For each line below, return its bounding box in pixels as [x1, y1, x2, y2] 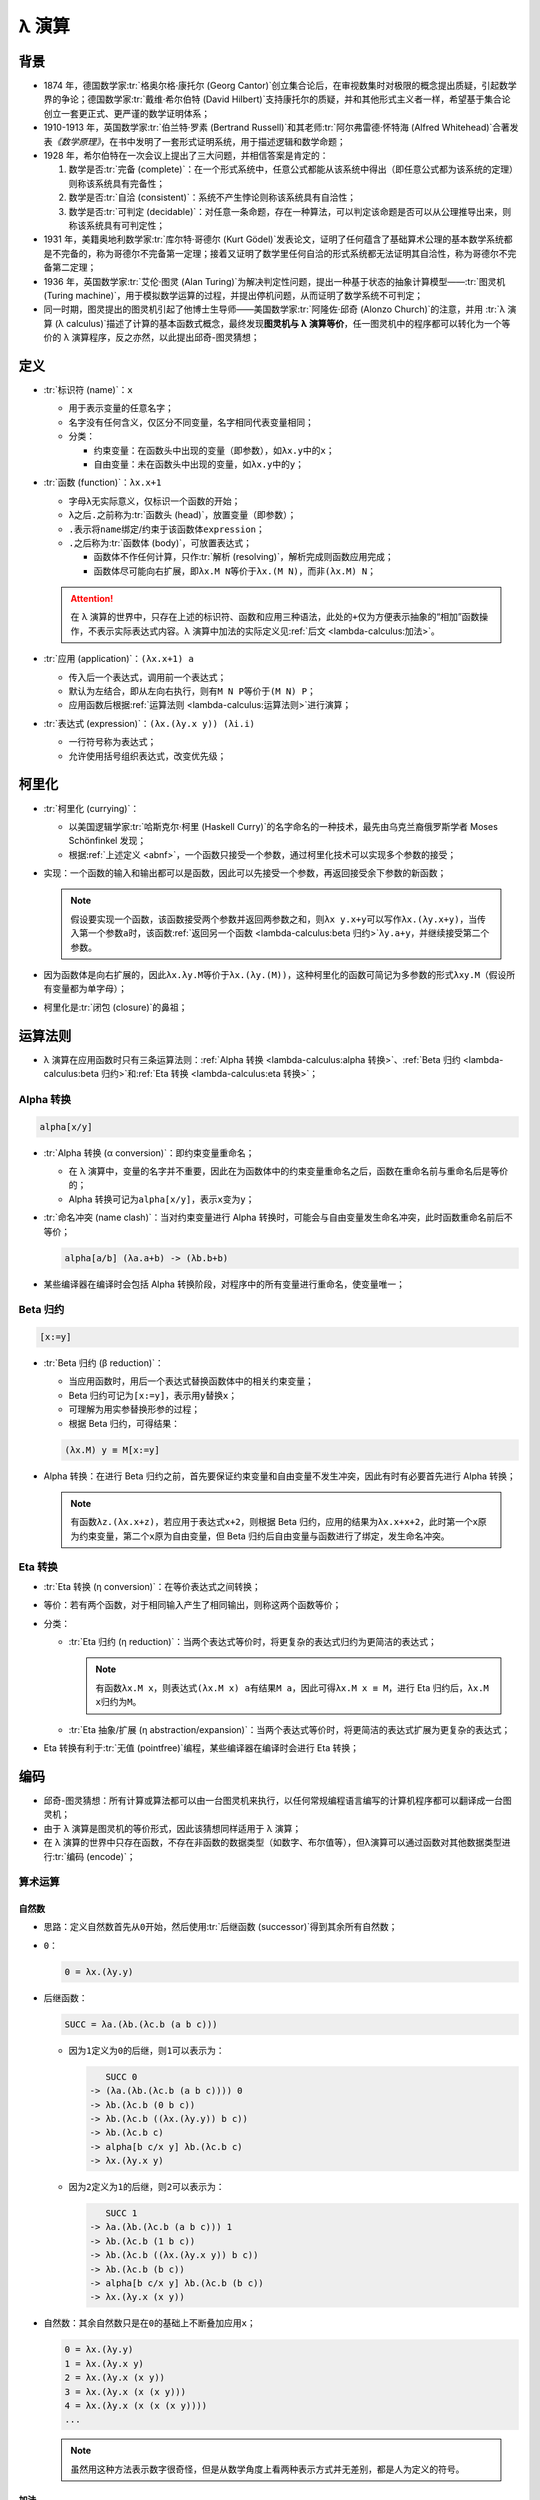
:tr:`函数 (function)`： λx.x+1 [43, 476, 162, 489]
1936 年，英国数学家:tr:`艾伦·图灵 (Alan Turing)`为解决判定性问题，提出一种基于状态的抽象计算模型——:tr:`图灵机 [43, 275, 506, 287]
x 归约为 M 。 [95, 1696, 142, 1708]
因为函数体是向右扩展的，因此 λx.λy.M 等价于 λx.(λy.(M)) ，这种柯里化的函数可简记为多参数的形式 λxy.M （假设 [43, 969, 507, 981]
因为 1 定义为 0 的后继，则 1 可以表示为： [68, 2044, 225, 2056]
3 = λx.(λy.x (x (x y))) [64, 2386, 187, 2397]
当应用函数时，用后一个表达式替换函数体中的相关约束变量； [68, 1375, 314, 1387]
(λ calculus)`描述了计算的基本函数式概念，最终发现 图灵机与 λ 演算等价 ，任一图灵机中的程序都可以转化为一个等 [54, 317, 511, 329]
